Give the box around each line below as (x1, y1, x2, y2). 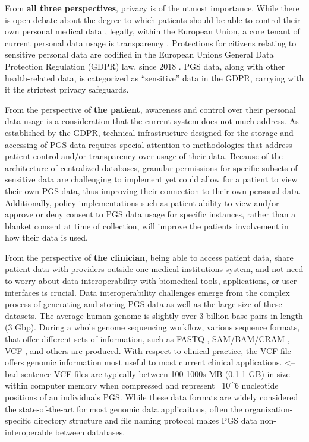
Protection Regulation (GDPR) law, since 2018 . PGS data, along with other (5, 59, 285, 72)
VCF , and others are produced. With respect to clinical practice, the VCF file (5, 344, 291, 356)
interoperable (5, 425, 53, 438)
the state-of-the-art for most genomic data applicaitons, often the (5, 402, 242, 415)
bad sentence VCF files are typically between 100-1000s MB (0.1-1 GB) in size (5, 367, 290, 380)
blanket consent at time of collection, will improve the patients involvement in (5, 219, 289, 232)
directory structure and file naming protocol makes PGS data (33, 414, 258, 427)
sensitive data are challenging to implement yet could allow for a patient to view (5, 173, 298, 185)
